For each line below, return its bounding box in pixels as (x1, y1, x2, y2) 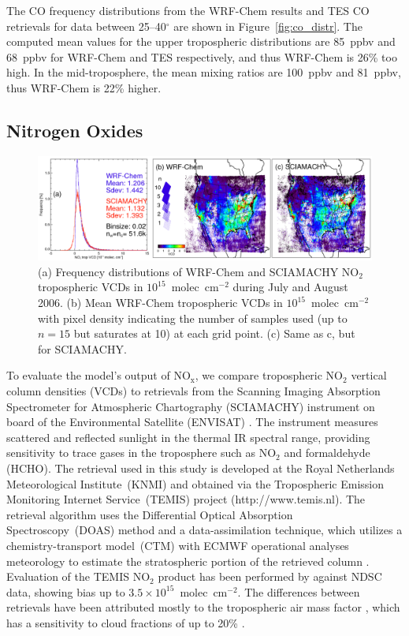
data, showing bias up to (6, 583, 125, 600)
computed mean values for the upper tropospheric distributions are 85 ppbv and (6, 33, 396, 50)
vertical (351, 367, 387, 383)
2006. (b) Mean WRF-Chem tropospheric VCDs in (38, 294, 283, 311)
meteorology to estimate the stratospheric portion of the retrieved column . (6, 552, 370, 569)
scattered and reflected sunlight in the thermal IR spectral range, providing (6, 428, 370, 445)
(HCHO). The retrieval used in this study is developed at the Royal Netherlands (6, 459, 395, 476)
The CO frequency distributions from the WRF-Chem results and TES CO (6, 2, 370, 18)
